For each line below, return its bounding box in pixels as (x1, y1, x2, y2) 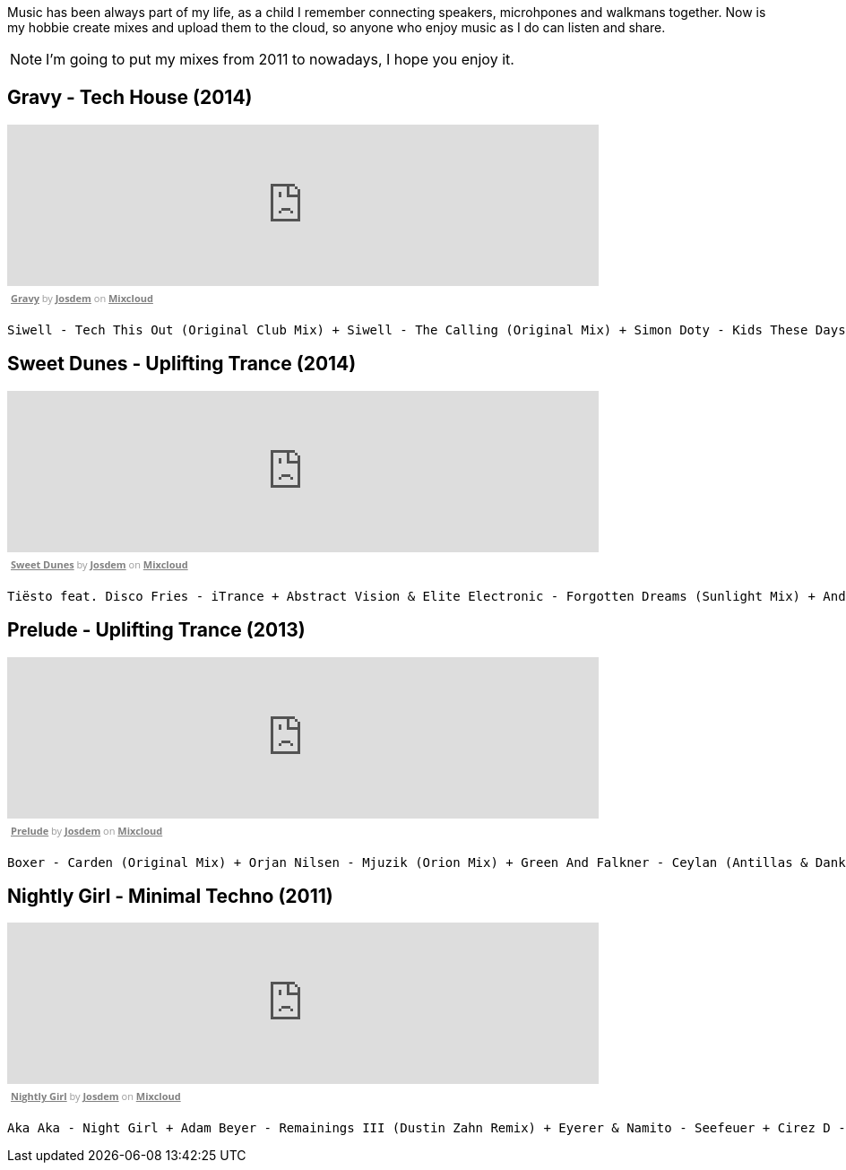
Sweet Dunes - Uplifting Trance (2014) (7, 352, 357, 376)
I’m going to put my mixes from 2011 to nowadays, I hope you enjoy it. (46, 50, 514, 68)
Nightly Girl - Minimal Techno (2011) (7, 884, 333, 907)
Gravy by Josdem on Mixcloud (11, 290, 153, 305)
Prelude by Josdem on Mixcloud (11, 823, 163, 837)
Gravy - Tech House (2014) (7, 86, 253, 109)
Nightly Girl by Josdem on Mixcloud (11, 1089, 181, 1104)
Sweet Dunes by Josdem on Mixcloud (11, 557, 188, 571)
